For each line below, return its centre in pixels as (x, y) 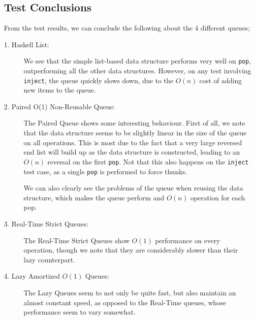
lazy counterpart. (49, 259)
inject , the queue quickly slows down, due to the (99, 80)
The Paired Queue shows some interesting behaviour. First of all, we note (135, 123)
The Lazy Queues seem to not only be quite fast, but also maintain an (130, 292)
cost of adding (220, 80)
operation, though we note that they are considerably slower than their (131, 250)
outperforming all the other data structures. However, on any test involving (138, 71)
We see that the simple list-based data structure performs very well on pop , (137, 61)
